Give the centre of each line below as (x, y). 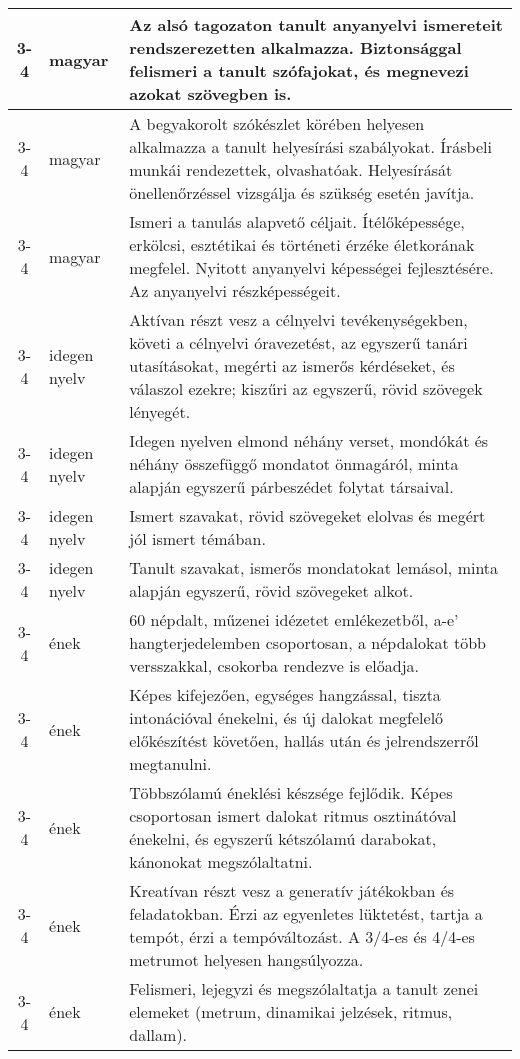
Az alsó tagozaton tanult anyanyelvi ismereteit (316, 24)
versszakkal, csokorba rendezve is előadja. (274, 665)
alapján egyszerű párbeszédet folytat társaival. (291, 486)
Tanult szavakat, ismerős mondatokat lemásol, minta (314, 567)
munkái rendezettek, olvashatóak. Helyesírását (291, 169)
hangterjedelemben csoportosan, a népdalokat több (308, 642)
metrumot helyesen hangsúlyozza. (246, 959)
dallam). (158, 1034)
